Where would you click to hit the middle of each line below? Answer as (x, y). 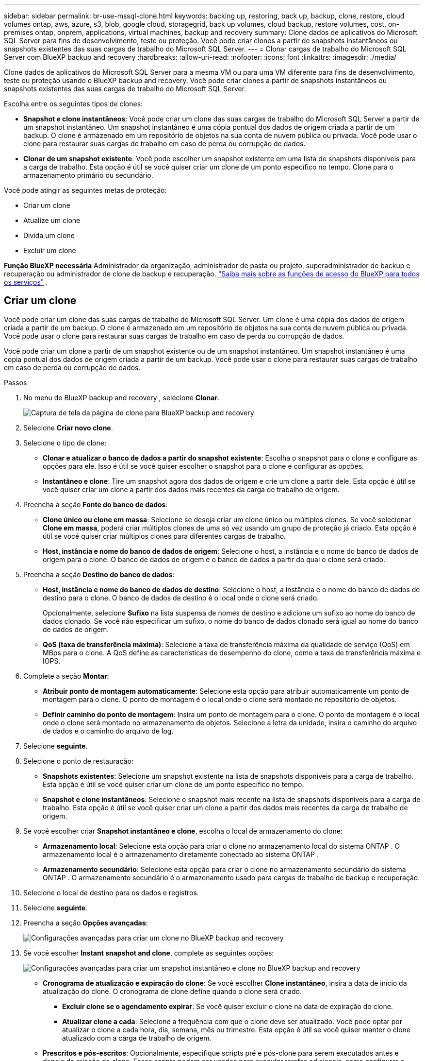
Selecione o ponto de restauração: (78, 761)
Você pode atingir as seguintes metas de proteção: (85, 190)
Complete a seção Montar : (66, 676)
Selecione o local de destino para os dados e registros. (111, 892)
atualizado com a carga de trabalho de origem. (137, 1038)
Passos (16, 382)
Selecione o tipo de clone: (65, 443)
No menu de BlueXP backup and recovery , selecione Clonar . (122, 397)
